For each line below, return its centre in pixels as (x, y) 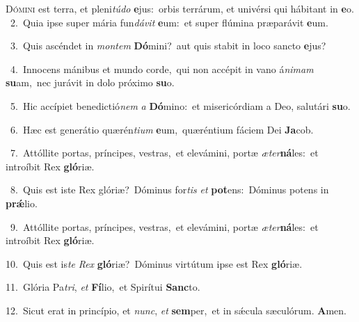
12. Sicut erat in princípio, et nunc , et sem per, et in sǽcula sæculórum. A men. (176, 310)
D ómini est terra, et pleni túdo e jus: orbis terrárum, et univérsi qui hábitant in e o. (180, 8)
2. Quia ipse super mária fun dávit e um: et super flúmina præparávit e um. (169, 22)
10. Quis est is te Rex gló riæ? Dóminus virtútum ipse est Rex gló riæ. (154, 263)
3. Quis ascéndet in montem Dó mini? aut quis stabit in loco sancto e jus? (168, 46)
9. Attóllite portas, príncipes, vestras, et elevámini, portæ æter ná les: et (164, 226)
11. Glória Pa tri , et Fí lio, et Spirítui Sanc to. (103, 287)
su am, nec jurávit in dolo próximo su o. (90, 82)
